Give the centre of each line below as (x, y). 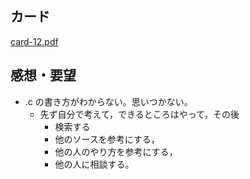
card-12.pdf (34, 41)
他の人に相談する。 (94, 164)
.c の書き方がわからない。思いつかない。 (108, 101)
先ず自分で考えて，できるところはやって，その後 (139, 114)
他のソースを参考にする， (107, 139)
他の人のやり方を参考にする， (116, 151)
